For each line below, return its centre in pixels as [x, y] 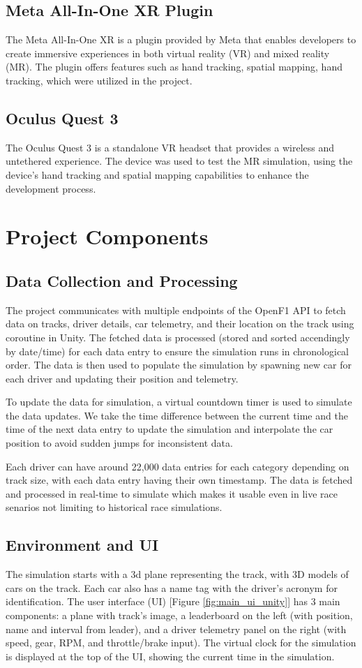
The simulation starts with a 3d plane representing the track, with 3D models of [177, 574]
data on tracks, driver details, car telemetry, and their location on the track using [180, 324]
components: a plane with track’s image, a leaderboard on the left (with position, [179, 615]
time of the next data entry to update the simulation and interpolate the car [169, 429]
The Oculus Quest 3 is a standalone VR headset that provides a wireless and [170, 147]
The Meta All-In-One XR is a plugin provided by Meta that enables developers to [181, 39]
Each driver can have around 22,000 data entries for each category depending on [178, 466]
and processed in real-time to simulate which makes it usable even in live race [172, 493]
